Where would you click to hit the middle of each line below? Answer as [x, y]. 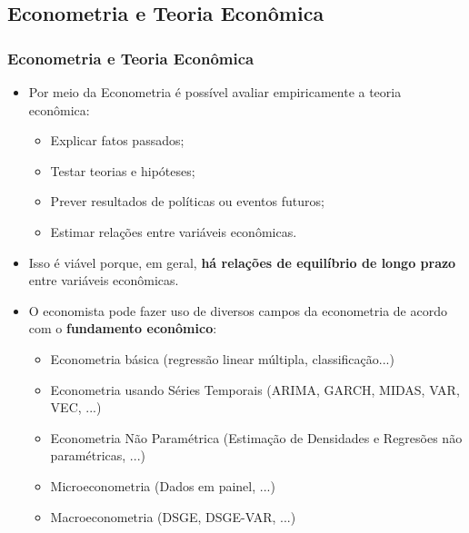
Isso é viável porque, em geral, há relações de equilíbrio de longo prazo [242, 262]
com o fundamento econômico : [123, 328]
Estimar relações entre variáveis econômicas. [174, 231]
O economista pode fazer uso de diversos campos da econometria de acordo [238, 310]
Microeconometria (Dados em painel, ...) [163, 485]
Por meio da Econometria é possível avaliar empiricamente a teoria [215, 92]
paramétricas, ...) [98, 455]
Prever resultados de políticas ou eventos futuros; [187, 201]
